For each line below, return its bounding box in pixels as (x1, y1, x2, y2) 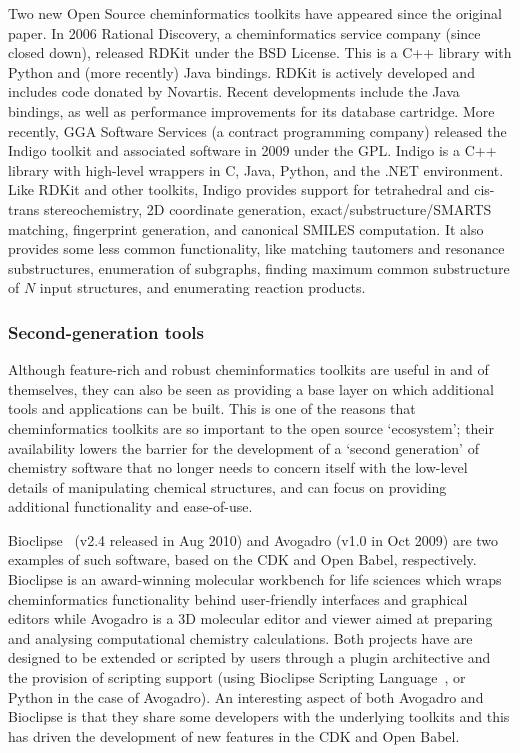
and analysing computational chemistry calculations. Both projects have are (8, 627, 473, 648)
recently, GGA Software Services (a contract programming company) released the (8, 120, 507, 141)
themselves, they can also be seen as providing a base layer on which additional (8, 378, 494, 399)
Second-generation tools (8, 319, 204, 344)
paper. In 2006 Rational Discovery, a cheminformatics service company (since (8, 22, 481, 43)
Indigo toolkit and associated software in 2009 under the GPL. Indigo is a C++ (8, 140, 497, 161)
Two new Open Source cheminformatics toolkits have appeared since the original (8, 3, 502, 23)
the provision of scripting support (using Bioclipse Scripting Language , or (8, 667, 466, 688)
